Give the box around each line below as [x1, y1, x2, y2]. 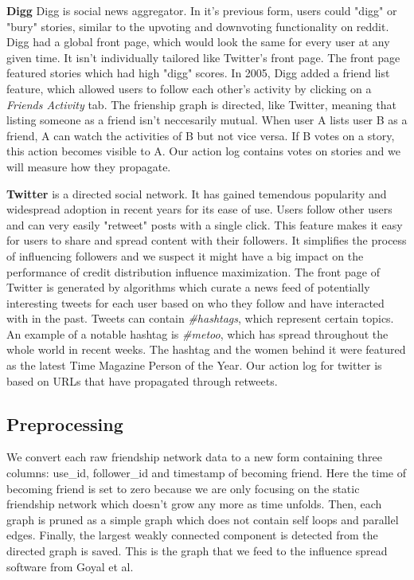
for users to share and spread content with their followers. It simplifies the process [6, 232, 407, 249]
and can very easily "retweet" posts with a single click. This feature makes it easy [6, 216, 403, 233]
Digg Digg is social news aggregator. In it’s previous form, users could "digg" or [6, 2, 397, 18]
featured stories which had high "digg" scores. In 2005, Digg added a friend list [6, 65, 390, 81]
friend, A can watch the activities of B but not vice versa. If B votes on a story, [6, 127, 395, 143]
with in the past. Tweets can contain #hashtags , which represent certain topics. [6, 310, 394, 327]
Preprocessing [6, 411, 123, 436]
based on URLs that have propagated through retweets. [6, 372, 278, 389]
